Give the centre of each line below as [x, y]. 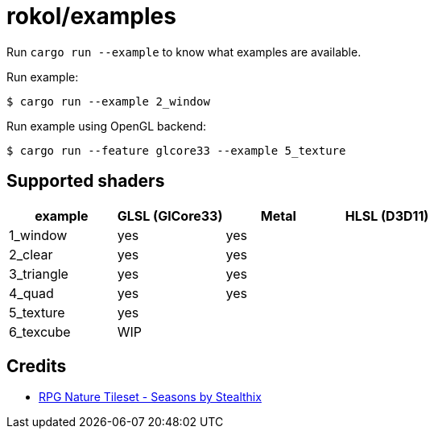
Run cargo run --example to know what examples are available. [184, 52]
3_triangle [39, 273]
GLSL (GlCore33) [170, 215]
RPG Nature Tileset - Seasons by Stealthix [150, 397]
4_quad [31, 293]
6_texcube [40, 331]
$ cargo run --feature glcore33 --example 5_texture [176, 150]
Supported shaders [86, 181]
